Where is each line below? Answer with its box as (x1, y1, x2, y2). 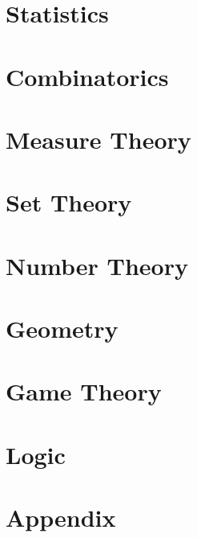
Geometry (6, 312, 119, 345)
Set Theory (6, 186, 132, 219)
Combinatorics (6, 60, 169, 92)
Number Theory (6, 248, 188, 281)
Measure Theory (6, 122, 191, 155)
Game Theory (6, 375, 162, 408)
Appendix (6, 501, 116, 534)
